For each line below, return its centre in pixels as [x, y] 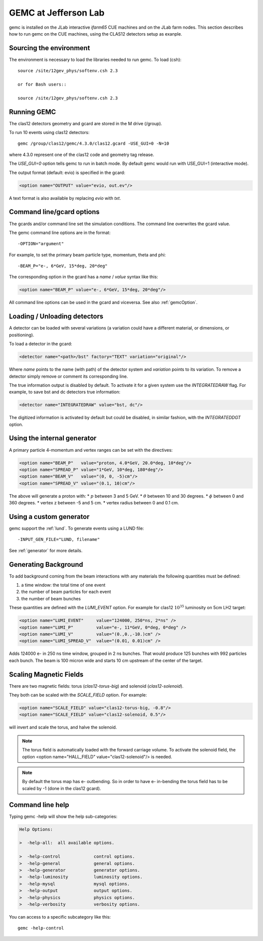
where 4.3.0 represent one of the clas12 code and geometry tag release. [82, 154]
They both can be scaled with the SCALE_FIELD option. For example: [78, 695]
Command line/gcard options [54, 212]
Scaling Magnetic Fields [46, 674]
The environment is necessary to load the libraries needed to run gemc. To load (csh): [95, 59]
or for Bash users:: [42, 85]
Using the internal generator [53, 438]
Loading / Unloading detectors [56, 317]
